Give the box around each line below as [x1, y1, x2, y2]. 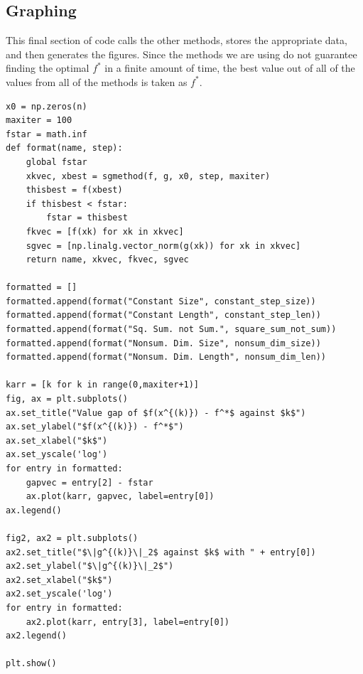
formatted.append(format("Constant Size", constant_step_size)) [6, 296, 316, 306]
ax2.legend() [6, 631, 67, 641]
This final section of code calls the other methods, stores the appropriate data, [6, 33, 347, 48]
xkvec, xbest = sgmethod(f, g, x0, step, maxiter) [26, 171, 271, 181]
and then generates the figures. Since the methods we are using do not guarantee [6, 46, 357, 61]
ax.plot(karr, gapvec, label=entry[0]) [26, 491, 215, 502]
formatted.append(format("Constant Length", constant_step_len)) [6, 310, 321, 321]
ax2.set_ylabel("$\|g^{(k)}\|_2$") [6, 561, 174, 572]
